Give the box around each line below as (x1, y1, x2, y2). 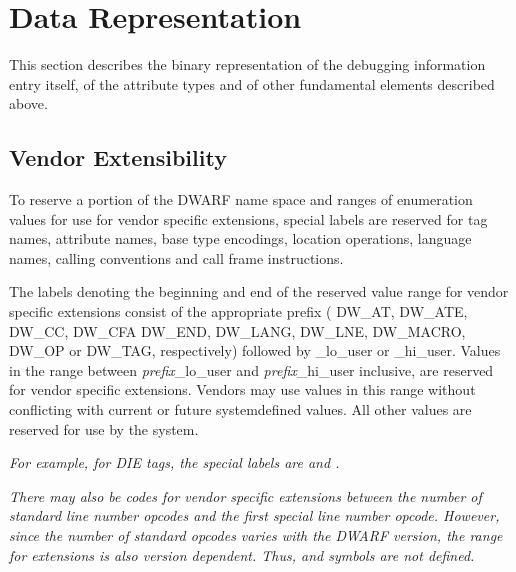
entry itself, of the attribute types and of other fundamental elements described (9, 73, 495, 94)
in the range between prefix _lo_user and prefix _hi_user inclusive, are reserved (9, 359, 494, 380)
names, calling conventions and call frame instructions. (9, 247, 344, 268)
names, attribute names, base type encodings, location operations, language (9, 228, 472, 249)
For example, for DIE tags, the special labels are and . (9, 452, 340, 473)
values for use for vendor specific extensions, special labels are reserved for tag (9, 208, 488, 229)
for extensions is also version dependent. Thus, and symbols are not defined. (9, 544, 475, 565)
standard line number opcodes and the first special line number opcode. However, (9, 505, 500, 526)
